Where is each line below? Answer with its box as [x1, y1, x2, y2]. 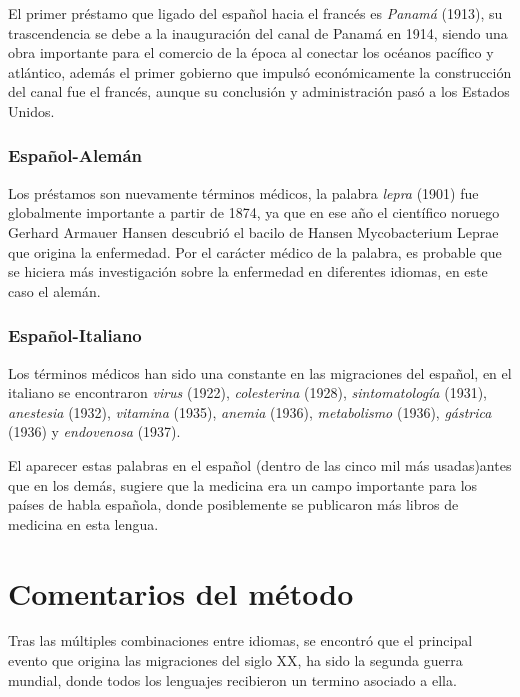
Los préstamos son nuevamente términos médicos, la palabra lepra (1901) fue [8, 182, 479, 203]
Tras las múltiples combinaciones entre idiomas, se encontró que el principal [8, 630, 473, 651]
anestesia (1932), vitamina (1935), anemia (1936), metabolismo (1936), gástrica [8, 401, 492, 422]
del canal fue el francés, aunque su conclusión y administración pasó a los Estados [8, 81, 510, 102]
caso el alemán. [8, 280, 101, 301]
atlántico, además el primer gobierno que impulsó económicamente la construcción [8, 61, 512, 82]
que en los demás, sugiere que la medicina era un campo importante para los [8, 474, 478, 495]
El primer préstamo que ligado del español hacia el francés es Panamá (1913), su [8, 3, 503, 23]
